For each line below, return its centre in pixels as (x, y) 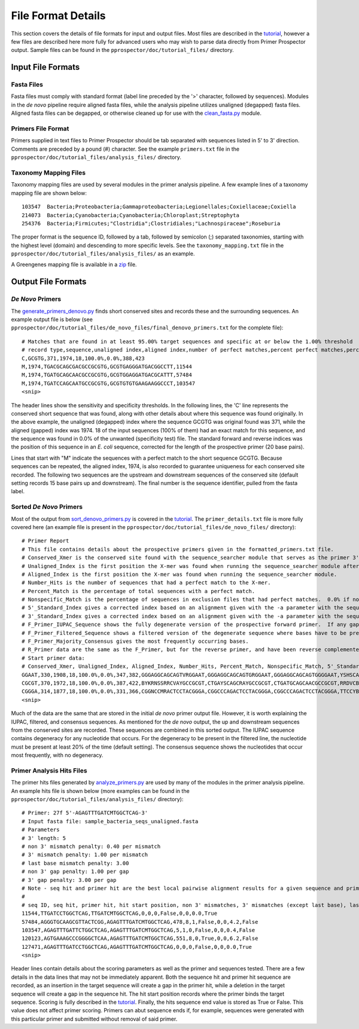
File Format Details (58, 16)
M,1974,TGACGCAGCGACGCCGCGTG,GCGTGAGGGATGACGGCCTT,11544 (107, 367)
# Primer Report (45, 541)
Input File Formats (45, 67)
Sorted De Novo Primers (47, 507)
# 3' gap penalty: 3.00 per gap (69, 880)
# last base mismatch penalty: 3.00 (75, 863)
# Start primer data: (53, 658)
